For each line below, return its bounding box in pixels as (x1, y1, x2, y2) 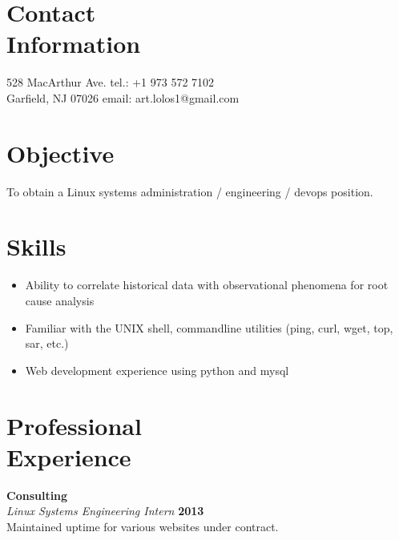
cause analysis (25, 292, 95, 308)
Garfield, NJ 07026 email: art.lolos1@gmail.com (6, 89, 240, 106)
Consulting (6, 486, 68, 503)
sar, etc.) (25, 335, 69, 352)
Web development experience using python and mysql (25, 361, 289, 378)
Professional (6, 409, 142, 441)
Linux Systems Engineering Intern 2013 (6, 502, 204, 519)
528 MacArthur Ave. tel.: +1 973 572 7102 (6, 74, 215, 91)
